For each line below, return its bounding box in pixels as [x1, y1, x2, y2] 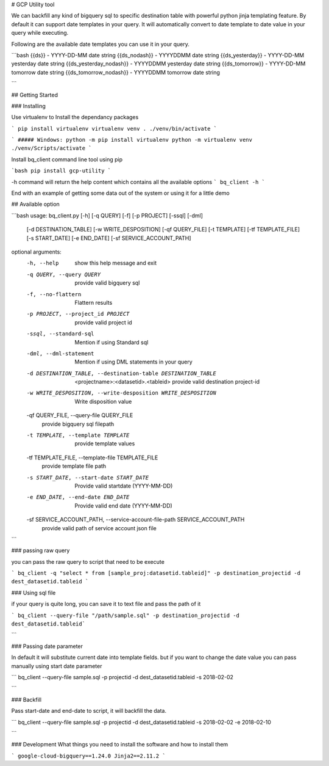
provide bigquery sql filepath [41, 420, 115, 428]
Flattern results [74, 299, 113, 306]
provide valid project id [74, 318, 132, 326]
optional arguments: [11, 248, 62, 255]
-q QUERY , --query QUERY [26, 271, 101, 278]
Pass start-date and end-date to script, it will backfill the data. [11, 707, 167, 715]
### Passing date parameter [11, 642, 83, 650]
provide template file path [41, 462, 107, 470]
